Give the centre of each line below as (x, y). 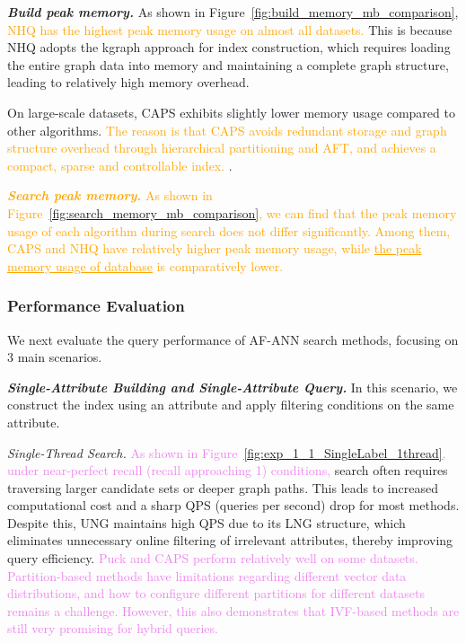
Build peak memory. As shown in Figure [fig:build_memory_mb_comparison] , (233, 12)
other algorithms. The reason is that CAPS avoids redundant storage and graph (227, 130)
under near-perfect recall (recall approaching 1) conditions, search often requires (228, 470)
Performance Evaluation (96, 306)
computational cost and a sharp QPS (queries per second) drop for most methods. (233, 505)
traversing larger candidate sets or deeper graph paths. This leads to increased (223, 487)
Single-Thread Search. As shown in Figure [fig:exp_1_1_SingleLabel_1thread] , (227, 452)
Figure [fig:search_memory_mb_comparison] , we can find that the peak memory (232, 212)
